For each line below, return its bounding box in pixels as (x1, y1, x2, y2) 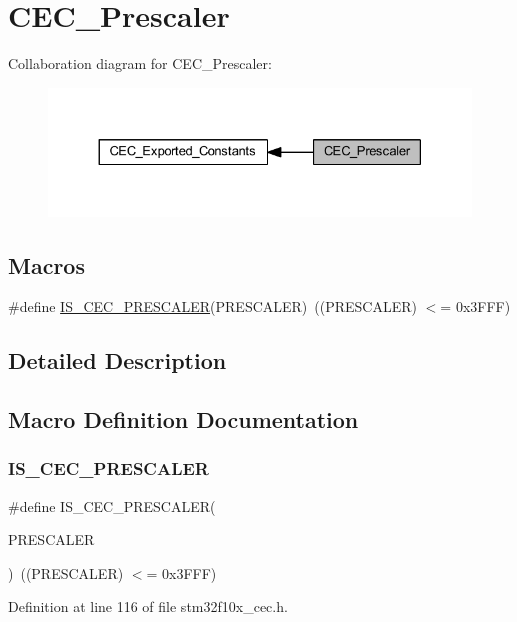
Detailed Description (8, 345, 227, 376)
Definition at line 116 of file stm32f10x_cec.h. (8, 596, 288, 617)
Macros (8, 249, 85, 280)
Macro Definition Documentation (8, 404, 359, 435)
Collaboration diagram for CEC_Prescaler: (8, 53, 272, 74)
